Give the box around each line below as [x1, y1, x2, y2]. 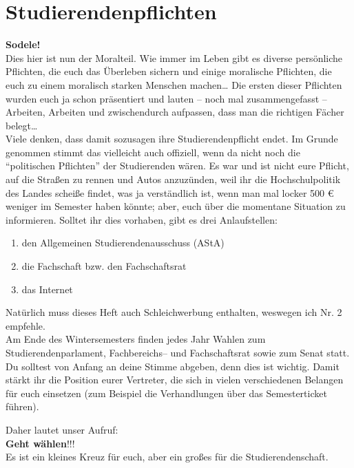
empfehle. [6, 318, 45, 332]
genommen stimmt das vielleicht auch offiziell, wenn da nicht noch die [6, 145, 300, 159]
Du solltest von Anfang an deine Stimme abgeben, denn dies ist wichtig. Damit [6, 359, 340, 373]
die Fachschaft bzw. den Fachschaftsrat [21, 259, 187, 273]
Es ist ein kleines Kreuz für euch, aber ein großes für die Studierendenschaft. [6, 449, 329, 464]
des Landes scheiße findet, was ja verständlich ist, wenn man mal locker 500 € [6, 185, 334, 200]
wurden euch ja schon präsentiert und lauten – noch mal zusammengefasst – [6, 91, 327, 105]
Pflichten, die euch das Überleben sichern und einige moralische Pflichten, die [6, 64, 332, 78]
